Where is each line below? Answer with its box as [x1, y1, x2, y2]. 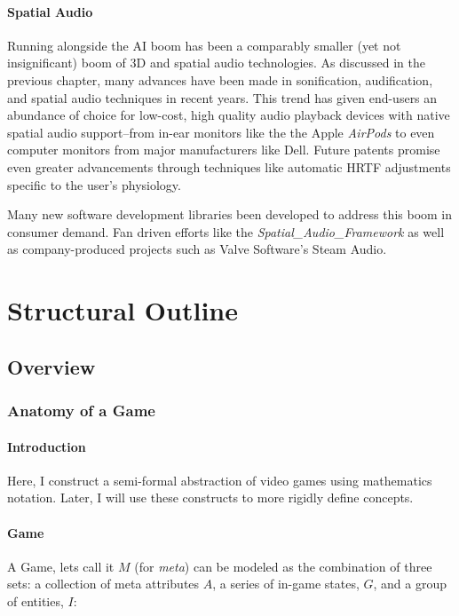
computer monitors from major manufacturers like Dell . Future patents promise [7, 140, 440, 159]
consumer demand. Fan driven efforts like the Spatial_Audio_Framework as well [7, 222, 445, 241]
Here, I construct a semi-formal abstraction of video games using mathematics [7, 470, 432, 489]
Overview [7, 352, 96, 380]
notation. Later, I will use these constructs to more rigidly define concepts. [7, 488, 414, 507]
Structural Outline [7, 292, 238, 328]
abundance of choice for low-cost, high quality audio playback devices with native [7, 106, 450, 124]
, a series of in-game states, [212, 574, 360, 593]
